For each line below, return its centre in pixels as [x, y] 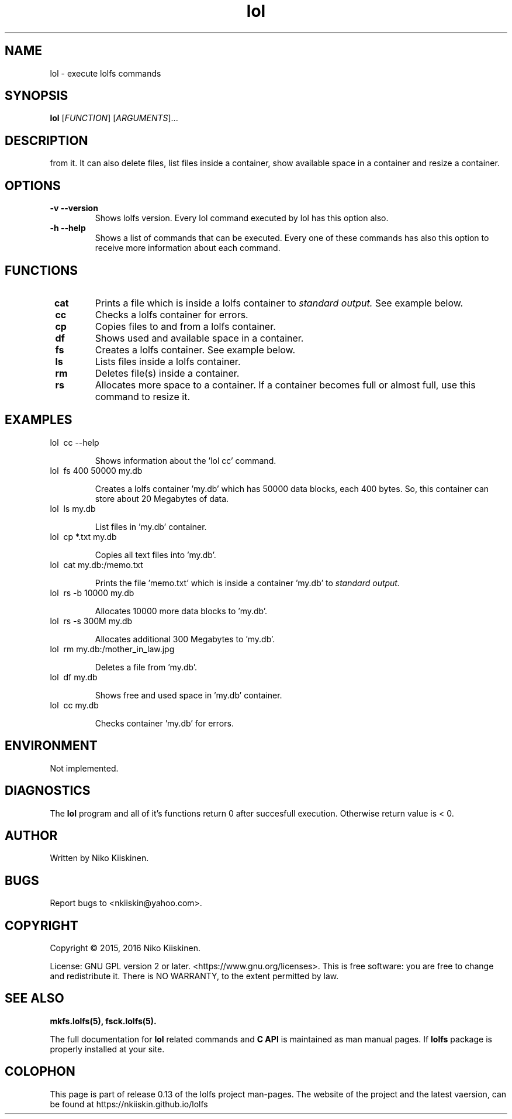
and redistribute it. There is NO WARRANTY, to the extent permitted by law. [194, 976]
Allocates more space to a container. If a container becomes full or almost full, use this [285, 385]
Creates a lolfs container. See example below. [195, 350]
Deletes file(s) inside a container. [167, 373]
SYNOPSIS [37, 96]
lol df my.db [74, 677]
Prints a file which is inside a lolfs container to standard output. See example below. [279, 303]
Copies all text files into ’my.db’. [155, 555]
